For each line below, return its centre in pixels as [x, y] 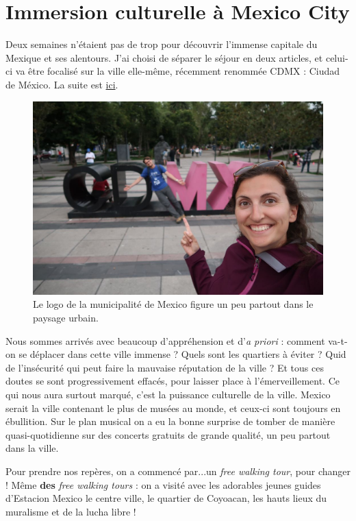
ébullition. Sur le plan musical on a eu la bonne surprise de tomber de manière [170, 421]
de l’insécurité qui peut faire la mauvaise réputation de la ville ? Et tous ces [165, 367]
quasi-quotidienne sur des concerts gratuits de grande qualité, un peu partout [168, 434]
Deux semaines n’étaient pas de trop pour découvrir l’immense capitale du [162, 44]
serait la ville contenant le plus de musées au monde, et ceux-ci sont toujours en [173, 408]
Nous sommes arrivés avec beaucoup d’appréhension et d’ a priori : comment [165, 340]
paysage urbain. [66, 318]
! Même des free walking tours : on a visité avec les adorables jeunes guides [163, 484]
